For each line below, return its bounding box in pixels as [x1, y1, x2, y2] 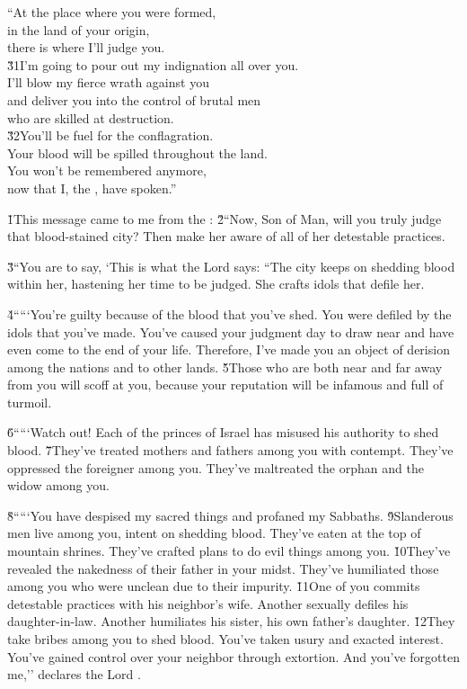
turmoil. [7, 392, 52, 411]
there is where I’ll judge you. [7, 38, 165, 57]
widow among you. [7, 476, 110, 495]
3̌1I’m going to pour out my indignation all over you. [7, 55, 299, 74]
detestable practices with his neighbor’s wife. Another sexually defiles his [7, 594, 409, 613]
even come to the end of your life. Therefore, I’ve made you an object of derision [7, 340, 450, 359]
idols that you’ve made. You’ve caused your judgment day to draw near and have [7, 322, 454, 341]
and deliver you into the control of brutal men [7, 90, 261, 109]
